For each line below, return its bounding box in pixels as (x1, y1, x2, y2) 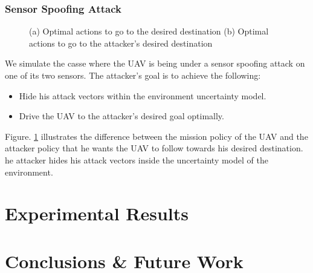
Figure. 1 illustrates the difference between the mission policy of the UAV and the (5, 130, 308, 142)
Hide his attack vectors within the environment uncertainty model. (19, 89, 266, 102)
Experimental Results (5, 201, 189, 226)
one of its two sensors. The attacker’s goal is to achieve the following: (5, 69, 261, 81)
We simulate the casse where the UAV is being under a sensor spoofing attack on (5, 57, 305, 70)
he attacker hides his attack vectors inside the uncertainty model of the (5, 153, 268, 166)
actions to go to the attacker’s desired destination (29, 36, 213, 49)
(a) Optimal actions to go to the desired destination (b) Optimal (29, 25, 269, 38)
